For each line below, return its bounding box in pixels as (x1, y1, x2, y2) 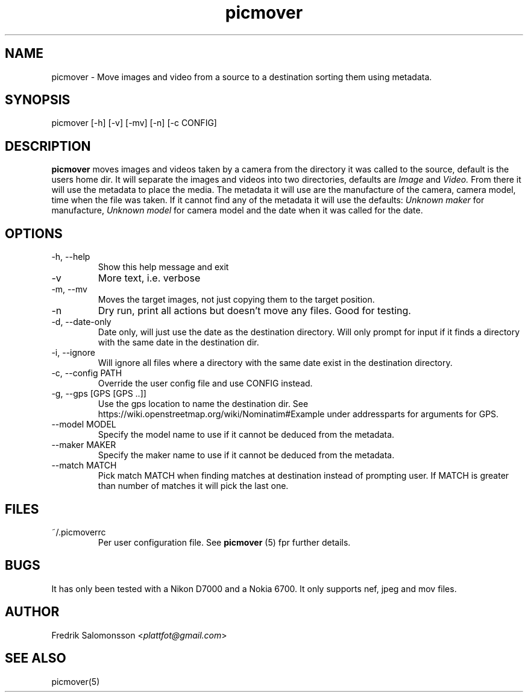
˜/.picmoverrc (51, 526, 106, 537)
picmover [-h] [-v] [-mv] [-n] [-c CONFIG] (51, 118, 217, 128)
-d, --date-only (51, 317, 112, 327)
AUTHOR (5, 604, 60, 620)
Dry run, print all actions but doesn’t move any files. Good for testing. (98, 304, 411, 317)
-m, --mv (51, 284, 87, 295)
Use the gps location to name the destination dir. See (98, 399, 309, 409)
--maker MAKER (51, 440, 116, 450)
